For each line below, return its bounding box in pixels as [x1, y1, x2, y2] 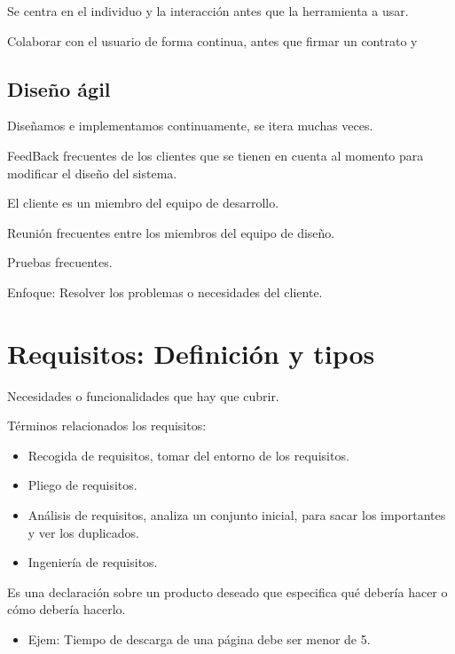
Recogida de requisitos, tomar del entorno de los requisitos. [27, 445, 349, 464]
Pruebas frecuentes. [7, 253, 113, 272]
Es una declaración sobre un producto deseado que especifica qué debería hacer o [7, 582, 448, 601]
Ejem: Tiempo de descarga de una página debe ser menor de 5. [27, 630, 371, 649]
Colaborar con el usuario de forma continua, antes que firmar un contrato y [7, 31, 418, 50]
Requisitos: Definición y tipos [7, 335, 375, 371]
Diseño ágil [7, 75, 111, 102]
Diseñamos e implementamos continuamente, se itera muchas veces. [7, 116, 373, 135]
